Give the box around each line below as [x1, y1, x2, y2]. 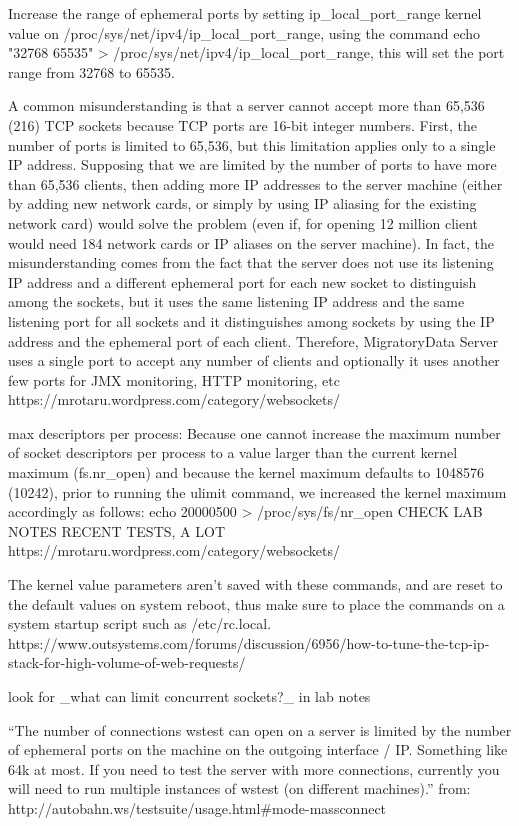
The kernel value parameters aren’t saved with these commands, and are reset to [8, 574, 503, 595]
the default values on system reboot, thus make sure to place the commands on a [8, 593, 505, 614]
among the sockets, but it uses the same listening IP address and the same [8, 291, 465, 312]
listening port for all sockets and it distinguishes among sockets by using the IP [8, 310, 495, 331]
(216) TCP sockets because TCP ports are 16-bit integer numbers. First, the [8, 114, 478, 135]
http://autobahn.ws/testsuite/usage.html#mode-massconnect [8, 797, 387, 818]
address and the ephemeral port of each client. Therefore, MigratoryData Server [8, 330, 498, 351]
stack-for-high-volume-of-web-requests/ [8, 652, 246, 673]
